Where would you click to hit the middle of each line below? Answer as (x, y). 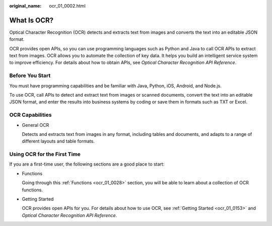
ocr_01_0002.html (67, 6)
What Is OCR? (31, 20)
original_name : (25, 6)
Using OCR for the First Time (45, 155)
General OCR (36, 125)
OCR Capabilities (30, 115)
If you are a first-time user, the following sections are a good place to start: (87, 164)
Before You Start (30, 76)
